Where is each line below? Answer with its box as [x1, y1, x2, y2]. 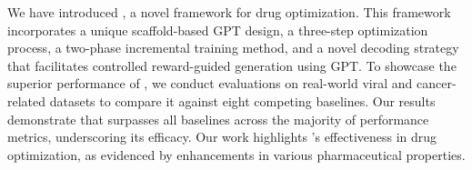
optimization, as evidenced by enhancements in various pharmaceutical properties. [7, 145, 466, 164]
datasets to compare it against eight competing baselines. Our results [49, 91, 436, 110]
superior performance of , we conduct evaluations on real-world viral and [7, 74, 413, 93]
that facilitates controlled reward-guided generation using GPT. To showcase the [7, 55, 457, 75]
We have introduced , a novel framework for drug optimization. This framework [7, 3, 451, 21]
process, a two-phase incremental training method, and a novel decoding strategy [7, 38, 459, 57]
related [7, 91, 46, 110]
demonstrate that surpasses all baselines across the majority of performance [7, 109, 429, 128]
